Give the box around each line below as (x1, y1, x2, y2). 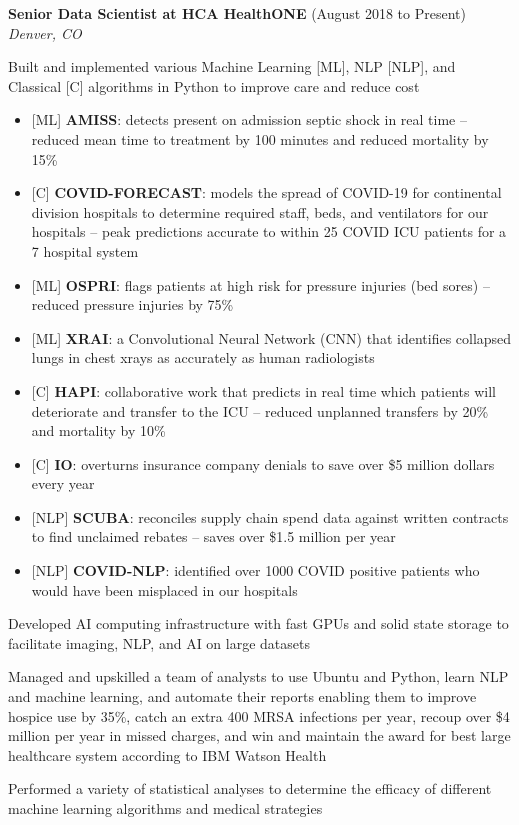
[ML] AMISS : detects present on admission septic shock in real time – (31, 109, 468, 130)
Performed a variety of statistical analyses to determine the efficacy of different (8, 778, 492, 799)
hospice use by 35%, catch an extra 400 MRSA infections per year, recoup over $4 (8, 705, 510, 726)
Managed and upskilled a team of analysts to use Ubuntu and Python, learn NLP (8, 666, 509, 687)
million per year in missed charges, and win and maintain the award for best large (8, 725, 511, 746)
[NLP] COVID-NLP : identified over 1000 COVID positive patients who (31, 560, 480, 581)
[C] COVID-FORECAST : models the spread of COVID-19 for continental (31, 182, 502, 203)
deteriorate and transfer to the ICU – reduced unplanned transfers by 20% (31, 400, 489, 421)
